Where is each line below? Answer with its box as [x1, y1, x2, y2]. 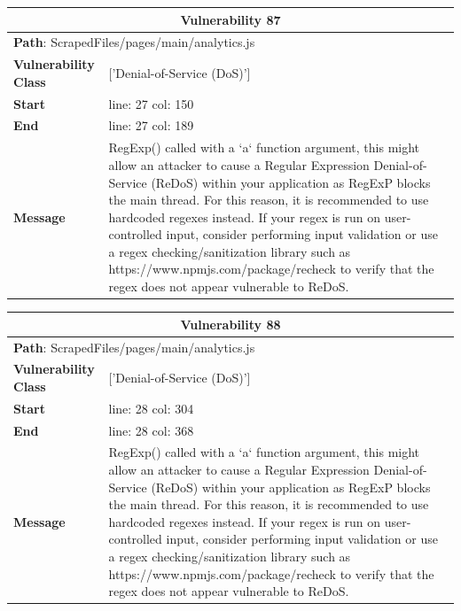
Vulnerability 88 [180, 314, 281, 333]
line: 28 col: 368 [108, 421, 194, 439]
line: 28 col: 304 [108, 398, 194, 417]
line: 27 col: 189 [108, 116, 194, 135]
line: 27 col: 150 [108, 94, 194, 112]
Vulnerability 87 [180, 10, 281, 28]
